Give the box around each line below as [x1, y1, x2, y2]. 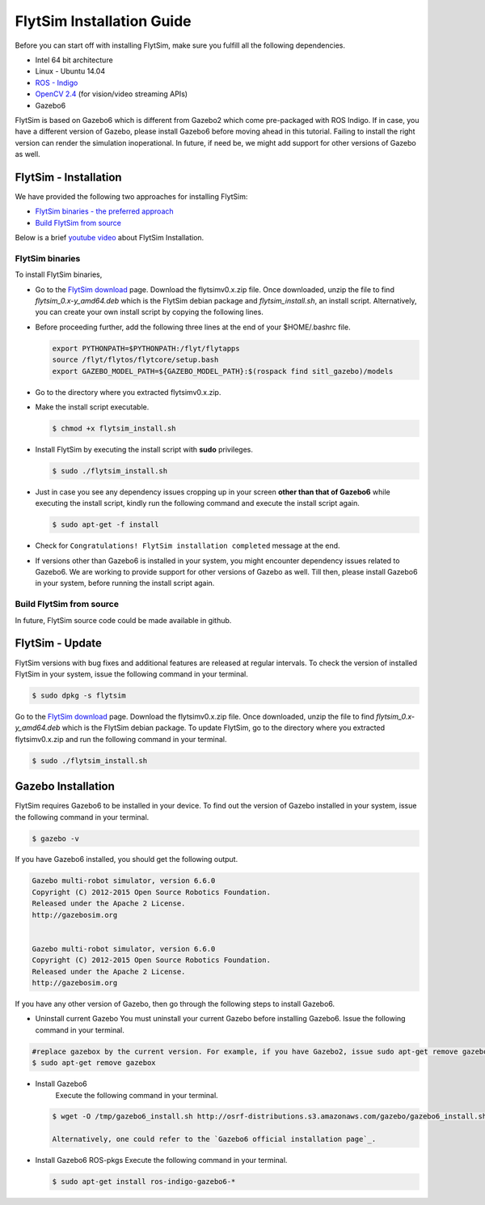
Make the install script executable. [35, 401, 150, 412]
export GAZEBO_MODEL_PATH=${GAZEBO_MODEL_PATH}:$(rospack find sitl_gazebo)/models [52, 367, 394, 376]
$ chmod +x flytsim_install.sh [52, 423, 177, 433]
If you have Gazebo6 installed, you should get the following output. [15, 855, 238, 864]
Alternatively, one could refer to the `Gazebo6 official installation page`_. [52, 1135, 377, 1144]
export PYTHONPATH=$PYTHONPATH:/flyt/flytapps [52, 344, 240, 353]
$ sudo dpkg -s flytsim [32, 690, 127, 700]
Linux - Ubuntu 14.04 [35, 66, 105, 76]
